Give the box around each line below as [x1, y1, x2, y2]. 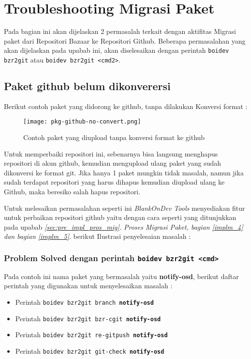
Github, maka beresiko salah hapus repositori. [4, 187, 141, 197]
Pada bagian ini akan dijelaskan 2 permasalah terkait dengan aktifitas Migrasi [4, 26, 236, 36]
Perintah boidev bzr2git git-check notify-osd [15, 345, 164, 356]
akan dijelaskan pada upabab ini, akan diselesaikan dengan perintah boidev [4, 45, 229, 55]
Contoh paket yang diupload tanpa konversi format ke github [23, 132, 205, 142]
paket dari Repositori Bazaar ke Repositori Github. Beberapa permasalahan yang [4, 35, 246, 46]
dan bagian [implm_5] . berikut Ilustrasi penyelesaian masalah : [4, 231, 191, 241]
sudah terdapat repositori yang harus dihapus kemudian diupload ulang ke [4, 177, 225, 187]
